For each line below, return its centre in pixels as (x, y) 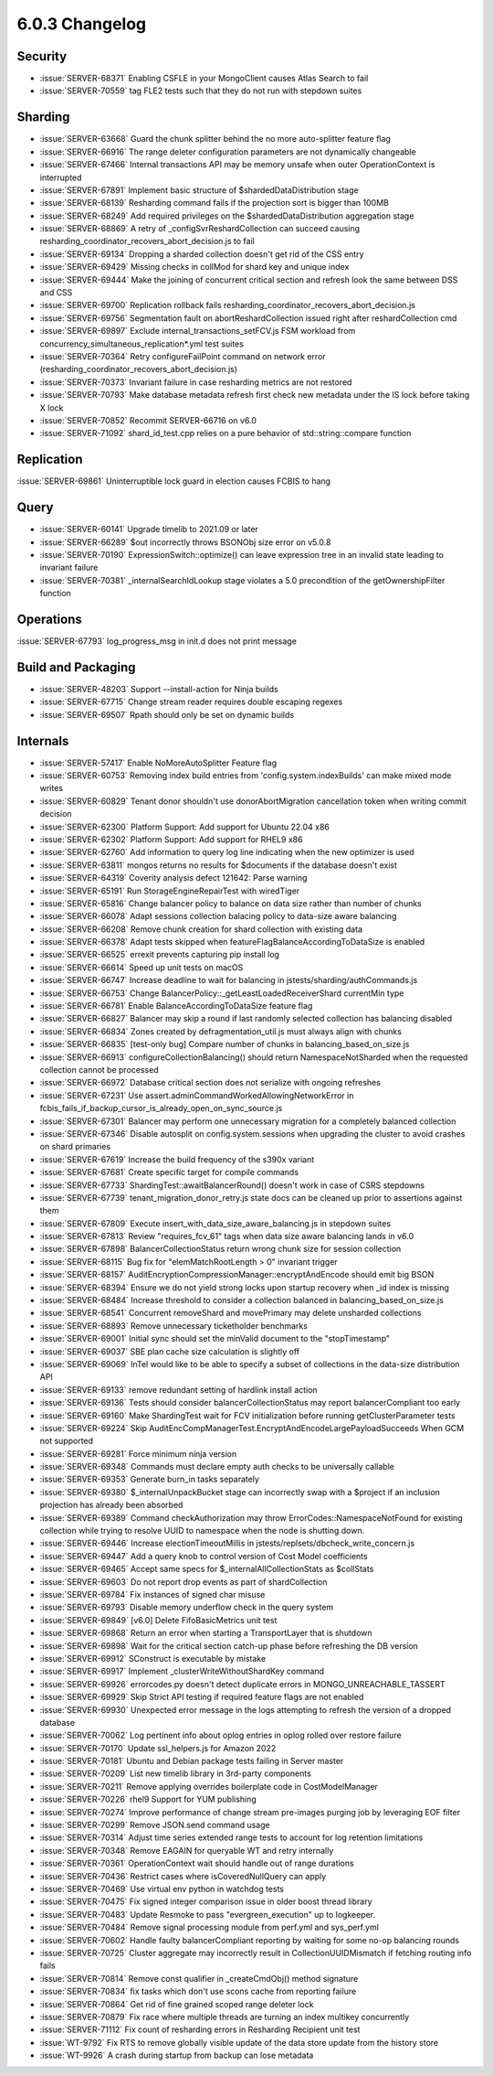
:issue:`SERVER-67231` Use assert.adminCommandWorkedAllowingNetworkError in (197, 1095)
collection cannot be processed (99, 1069)
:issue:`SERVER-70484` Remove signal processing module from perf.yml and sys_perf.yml (209, 1927)
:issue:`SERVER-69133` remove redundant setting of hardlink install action (179, 1389)
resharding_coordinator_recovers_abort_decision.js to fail (147, 241)
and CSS (56, 293)
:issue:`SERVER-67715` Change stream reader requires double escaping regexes (191, 702)
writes (52, 788)
